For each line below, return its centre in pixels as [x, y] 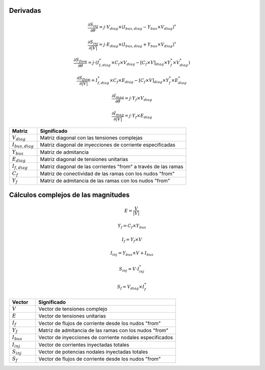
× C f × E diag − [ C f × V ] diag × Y [139, 81]
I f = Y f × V [132, 240]
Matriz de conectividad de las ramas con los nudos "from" [107, 173]
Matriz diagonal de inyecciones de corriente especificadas [108, 145]
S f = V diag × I [131, 287]
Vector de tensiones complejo [73, 309]
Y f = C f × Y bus [132, 226]
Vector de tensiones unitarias [72, 316]
